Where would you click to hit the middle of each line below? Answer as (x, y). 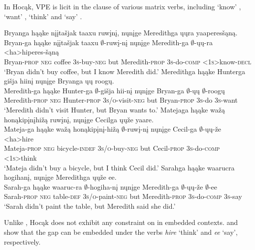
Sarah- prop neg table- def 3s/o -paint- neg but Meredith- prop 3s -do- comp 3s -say (123, 196)
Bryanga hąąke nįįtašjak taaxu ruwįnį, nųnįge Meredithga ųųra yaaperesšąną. (121, 33)
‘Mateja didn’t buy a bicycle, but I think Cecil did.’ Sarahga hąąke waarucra (119, 167)
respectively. (22, 241)
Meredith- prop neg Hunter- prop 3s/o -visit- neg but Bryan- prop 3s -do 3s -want (121, 100)
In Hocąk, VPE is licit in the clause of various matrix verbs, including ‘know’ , (123, 6)
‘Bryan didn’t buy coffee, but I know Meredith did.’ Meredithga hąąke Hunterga (125, 71)
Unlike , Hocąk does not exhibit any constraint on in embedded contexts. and (121, 222)
